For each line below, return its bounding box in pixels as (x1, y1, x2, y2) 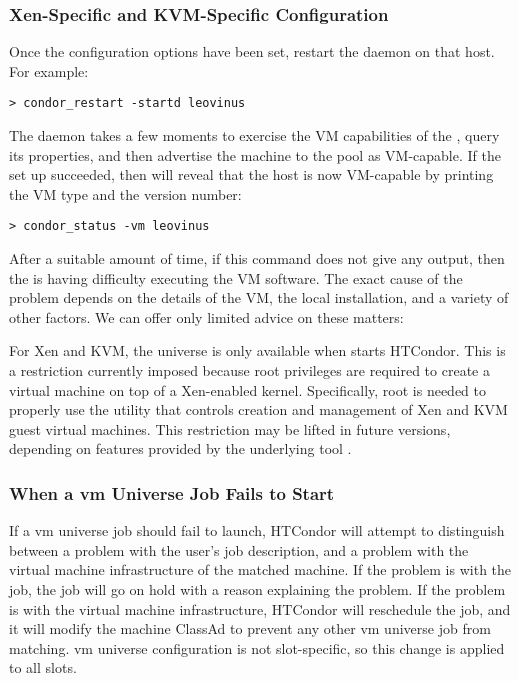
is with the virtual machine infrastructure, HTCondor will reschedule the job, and (9, 598, 511, 619)
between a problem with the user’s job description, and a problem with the (9, 539, 469, 560)
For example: (9, 60, 89, 81)
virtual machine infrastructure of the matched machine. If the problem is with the (9, 559, 512, 580)
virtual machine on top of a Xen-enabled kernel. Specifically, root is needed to (9, 379, 486, 400)
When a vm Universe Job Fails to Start (9, 480, 335, 505)
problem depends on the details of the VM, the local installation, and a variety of (9, 287, 509, 308)
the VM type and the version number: (9, 183, 242, 204)
